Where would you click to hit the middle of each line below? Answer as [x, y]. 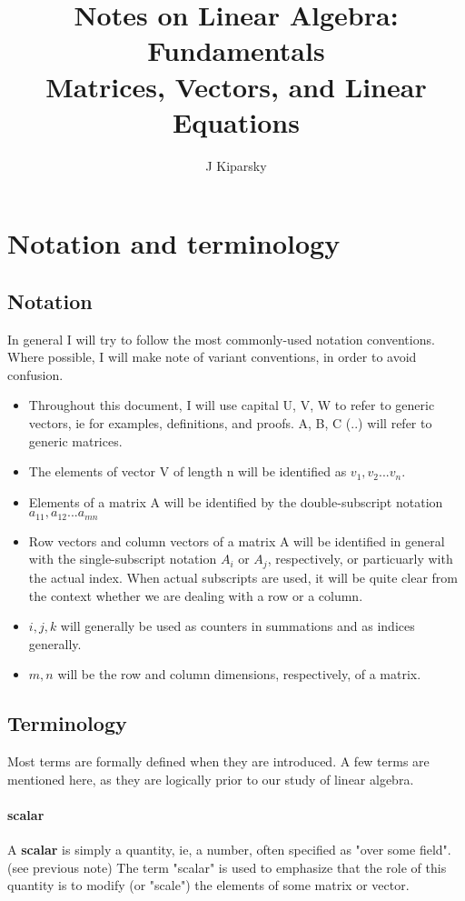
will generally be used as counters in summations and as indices [237, 626]
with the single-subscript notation [123, 559]
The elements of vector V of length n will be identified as [188, 471]
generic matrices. [75, 440]
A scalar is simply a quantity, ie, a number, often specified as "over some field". [229, 850]
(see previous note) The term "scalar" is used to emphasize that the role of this [227, 867]
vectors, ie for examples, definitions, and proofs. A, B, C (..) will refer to [230, 423]
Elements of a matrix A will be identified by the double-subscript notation [236, 501]
